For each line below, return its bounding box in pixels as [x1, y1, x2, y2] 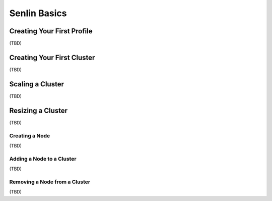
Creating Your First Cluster [9, 53, 95, 62]
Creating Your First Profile [9, 27, 93, 35]
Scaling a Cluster [9, 80, 64, 88]
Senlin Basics [9, 8, 67, 19]
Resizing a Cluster [9, 106, 68, 115]
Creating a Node [9, 132, 50, 139]
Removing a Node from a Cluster [9, 178, 91, 185]
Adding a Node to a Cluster [9, 155, 77, 162]
